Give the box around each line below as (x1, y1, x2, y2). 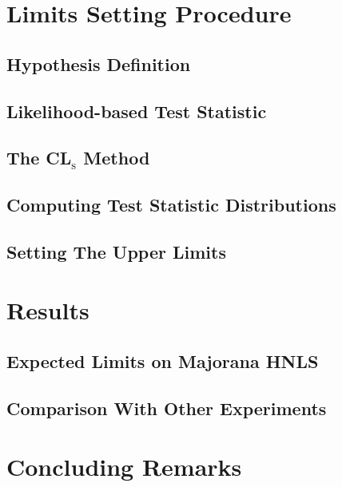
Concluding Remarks (6, 450, 242, 483)
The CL (6, 145, 72, 170)
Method (83, 145, 150, 170)
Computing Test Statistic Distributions (6, 192, 336, 217)
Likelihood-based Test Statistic (6, 98, 267, 123)
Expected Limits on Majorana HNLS (6, 349, 319, 374)
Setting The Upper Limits (6, 239, 226, 263)
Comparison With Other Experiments (6, 395, 327, 420)
